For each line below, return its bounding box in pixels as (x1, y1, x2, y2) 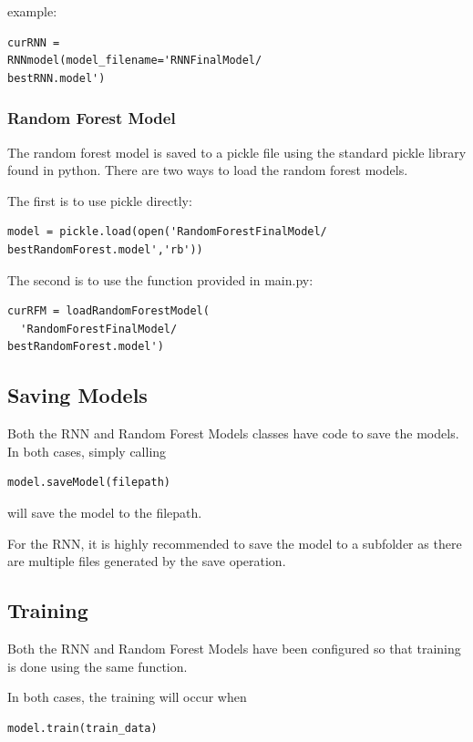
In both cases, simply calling (7, 441, 167, 460)
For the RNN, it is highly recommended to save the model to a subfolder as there (7, 533, 462, 552)
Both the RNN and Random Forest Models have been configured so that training (7, 638, 461, 657)
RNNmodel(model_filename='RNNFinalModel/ (7, 54, 262, 67)
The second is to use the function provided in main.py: (7, 270, 314, 289)
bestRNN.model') (7, 71, 106, 85)
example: (7, 2, 57, 20)
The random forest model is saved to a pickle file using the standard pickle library (7, 142, 467, 161)
